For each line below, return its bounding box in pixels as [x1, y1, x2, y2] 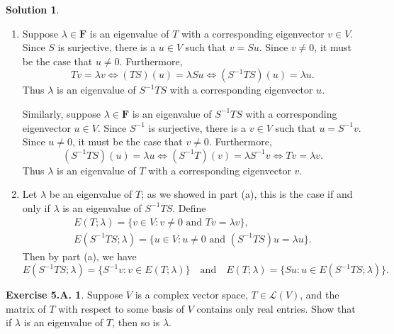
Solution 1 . [6, 2, 60, 16]
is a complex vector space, [135, 287, 248, 302]
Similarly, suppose [22, 106, 101, 121]
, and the [300, 287, 339, 302]
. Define [172, 200, 206, 215]
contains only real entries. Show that [196, 301, 356, 316]
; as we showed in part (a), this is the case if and [141, 187, 353, 201]
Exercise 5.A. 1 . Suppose [6, 287, 123, 302]
